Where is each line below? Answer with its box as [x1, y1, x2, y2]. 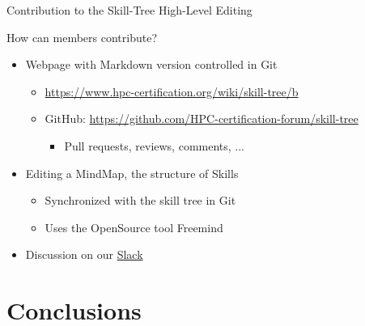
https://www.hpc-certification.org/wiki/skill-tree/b [45, 83, 299, 99]
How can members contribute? [6, 28, 158, 45]
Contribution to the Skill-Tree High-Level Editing [6, 2, 253, 18]
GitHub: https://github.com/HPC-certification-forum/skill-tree [45, 110, 359, 127]
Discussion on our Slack [25, 246, 143, 263]
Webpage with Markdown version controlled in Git [25, 56, 278, 73]
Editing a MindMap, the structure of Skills [25, 164, 239, 181]
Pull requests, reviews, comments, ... [64, 137, 245, 154]
